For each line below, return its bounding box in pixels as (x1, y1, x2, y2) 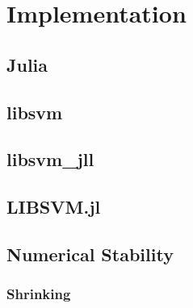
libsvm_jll (6, 147, 94, 172)
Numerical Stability (6, 241, 174, 266)
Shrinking (6, 284, 71, 304)
